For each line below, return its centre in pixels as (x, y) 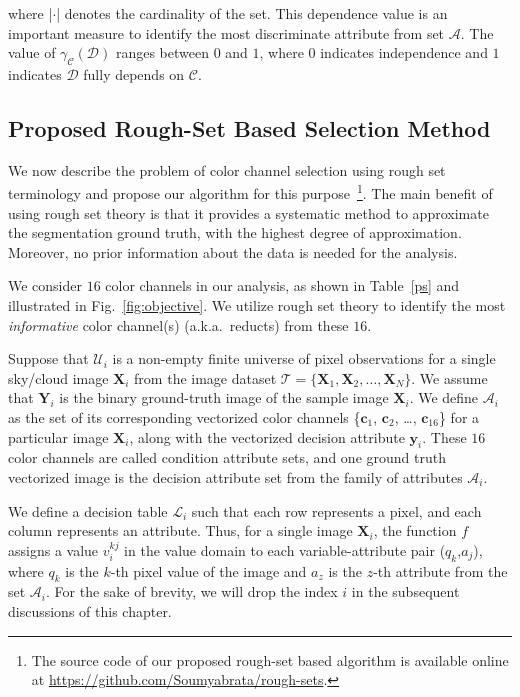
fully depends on (134, 73)
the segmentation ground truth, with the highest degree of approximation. (235, 232)
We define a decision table (88, 510)
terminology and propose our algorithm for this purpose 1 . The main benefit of (250, 192)
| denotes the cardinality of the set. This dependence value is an (252, 13)
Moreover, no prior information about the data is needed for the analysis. (233, 251)
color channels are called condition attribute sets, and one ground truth (227, 457)
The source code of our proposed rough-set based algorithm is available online (270, 659)
